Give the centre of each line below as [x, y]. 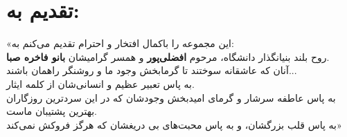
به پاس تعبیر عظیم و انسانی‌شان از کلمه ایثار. [100, 83]
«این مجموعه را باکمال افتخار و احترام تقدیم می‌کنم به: [120, 43]
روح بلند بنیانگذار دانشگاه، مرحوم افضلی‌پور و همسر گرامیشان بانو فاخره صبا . [168, 56]
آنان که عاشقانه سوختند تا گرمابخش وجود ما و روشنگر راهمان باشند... [152, 70]
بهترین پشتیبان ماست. [52, 111]
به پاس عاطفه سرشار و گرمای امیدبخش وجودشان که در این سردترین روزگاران [171, 97]
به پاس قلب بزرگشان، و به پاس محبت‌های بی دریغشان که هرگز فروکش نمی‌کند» [174, 124]
